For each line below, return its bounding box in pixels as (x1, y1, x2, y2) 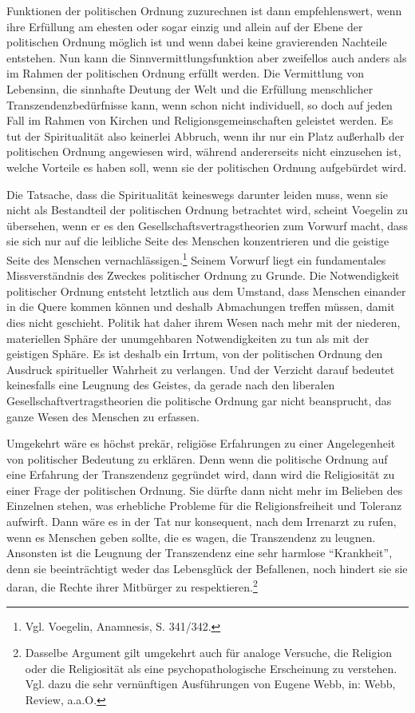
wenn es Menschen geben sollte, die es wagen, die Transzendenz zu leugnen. (6, 528, 376, 545)
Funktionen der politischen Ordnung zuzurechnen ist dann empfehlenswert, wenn (6, 2, 402, 18)
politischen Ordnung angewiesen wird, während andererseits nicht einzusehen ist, (6, 143, 401, 160)
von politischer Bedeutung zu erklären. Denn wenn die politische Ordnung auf (6, 450, 388, 467)
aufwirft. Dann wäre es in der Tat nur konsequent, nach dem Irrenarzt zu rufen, (6, 513, 397, 530)
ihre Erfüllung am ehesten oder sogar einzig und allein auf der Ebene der (6, 18, 363, 34)
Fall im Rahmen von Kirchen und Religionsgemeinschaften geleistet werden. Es (6, 112, 393, 129)
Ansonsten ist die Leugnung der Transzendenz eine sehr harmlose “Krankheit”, (6, 544, 393, 561)
